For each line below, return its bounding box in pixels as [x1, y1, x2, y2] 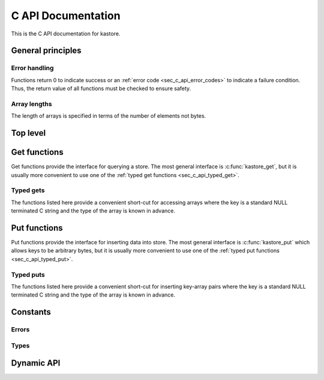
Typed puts [11, 270, 45, 279]
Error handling [11, 64, 54, 72]
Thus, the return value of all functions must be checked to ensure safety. [11, 85, 191, 92]
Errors [11, 325, 30, 334]
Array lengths [11, 100, 52, 108]
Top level [11, 128, 46, 138]
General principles [11, 46, 82, 56]
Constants [11, 307, 51, 318]
